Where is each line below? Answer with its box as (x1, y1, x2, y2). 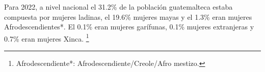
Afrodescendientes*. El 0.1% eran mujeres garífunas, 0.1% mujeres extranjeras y (4, 21, 254, 32)
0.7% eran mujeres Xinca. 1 (4, 31, 89, 44)
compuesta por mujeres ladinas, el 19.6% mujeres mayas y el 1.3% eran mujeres (4, 11, 252, 22)
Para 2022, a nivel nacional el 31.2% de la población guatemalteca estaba (4, 2, 233, 12)
